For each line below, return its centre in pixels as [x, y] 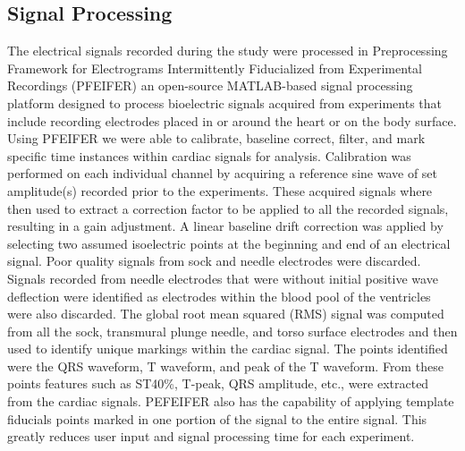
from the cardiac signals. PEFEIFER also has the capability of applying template [231, 401]
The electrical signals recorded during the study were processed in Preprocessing [228, 51]
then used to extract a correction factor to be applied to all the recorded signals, [228, 208]
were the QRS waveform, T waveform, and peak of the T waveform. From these [225, 366]
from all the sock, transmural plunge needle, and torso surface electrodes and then [232, 331]
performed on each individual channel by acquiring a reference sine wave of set [223, 173]
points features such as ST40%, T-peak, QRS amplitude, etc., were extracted [218, 383]
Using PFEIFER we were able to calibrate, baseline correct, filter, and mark [216, 138]
